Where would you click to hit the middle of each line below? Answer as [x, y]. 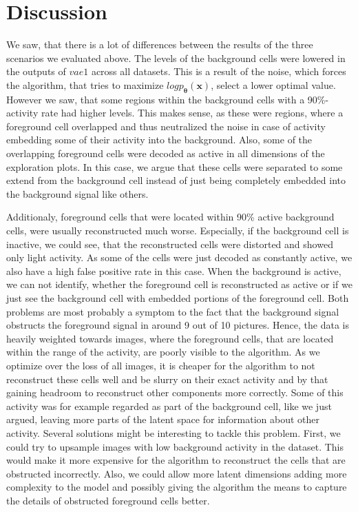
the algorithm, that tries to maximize [85, 84]
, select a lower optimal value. [273, 84]
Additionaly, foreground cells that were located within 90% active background [170, 217]
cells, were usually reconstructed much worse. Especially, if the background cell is [178, 231]
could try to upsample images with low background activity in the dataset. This [175, 446]
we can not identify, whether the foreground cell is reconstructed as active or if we [179, 284]
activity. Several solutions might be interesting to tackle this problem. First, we [173, 432]
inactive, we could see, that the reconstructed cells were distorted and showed [170, 244]
